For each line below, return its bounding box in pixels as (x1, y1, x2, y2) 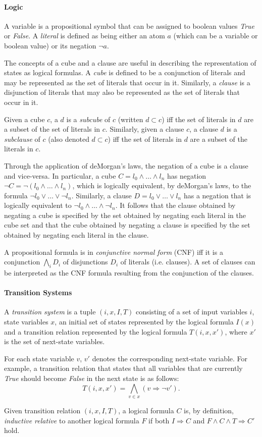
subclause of (4, 133, 40, 144)
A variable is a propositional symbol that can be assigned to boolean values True (4, 20, 255, 31)
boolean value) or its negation (4, 40, 96, 50)
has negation (167, 170, 206, 181)
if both (148, 415, 170, 425)
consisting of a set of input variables (136, 306, 247, 317)
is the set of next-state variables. (4, 336, 105, 347)
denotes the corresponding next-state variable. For (92, 353, 248, 363)
